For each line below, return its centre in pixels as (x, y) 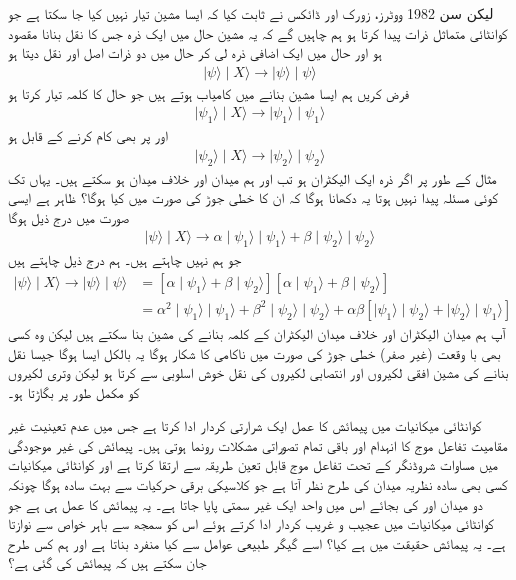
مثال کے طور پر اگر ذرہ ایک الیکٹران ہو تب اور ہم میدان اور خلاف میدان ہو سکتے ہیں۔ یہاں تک (252, 177)
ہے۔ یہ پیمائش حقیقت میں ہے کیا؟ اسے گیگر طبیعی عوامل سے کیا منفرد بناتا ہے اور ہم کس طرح (257, 542)
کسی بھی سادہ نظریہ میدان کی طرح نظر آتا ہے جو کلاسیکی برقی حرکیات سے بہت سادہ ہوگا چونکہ (258, 484)
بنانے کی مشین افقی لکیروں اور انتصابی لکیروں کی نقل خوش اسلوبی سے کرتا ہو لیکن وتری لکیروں (258, 372)
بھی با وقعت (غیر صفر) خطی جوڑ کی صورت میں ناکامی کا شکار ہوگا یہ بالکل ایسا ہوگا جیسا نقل (254, 352)
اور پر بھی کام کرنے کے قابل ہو (88, 135)
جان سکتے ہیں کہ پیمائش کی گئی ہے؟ (107, 562)
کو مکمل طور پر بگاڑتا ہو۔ (74, 391)
